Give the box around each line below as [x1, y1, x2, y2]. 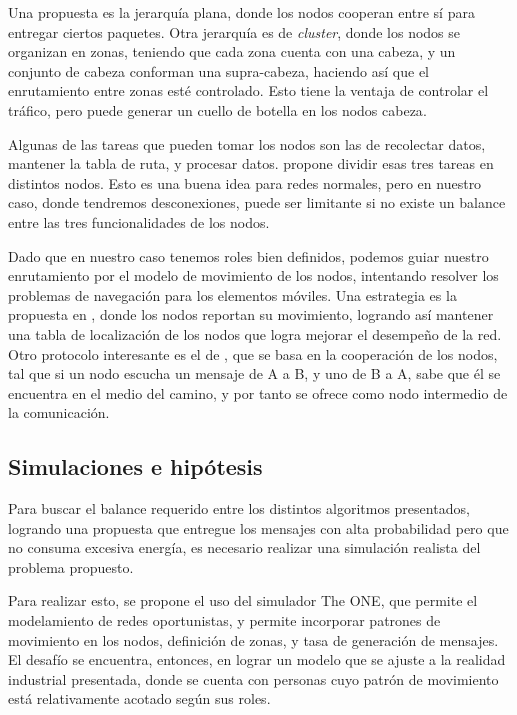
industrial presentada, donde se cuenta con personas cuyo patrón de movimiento [8, 668, 499, 689]
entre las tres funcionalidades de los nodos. [8, 211, 270, 232]
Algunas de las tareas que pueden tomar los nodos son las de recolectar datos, [8, 133, 486, 154]
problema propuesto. [8, 556, 134, 577]
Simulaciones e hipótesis [8, 451, 263, 482]
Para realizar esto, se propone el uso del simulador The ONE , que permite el [8, 590, 478, 611]
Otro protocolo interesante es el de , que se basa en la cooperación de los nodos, [8, 343, 498, 364]
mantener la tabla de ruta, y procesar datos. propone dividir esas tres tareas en [8, 153, 494, 174]
